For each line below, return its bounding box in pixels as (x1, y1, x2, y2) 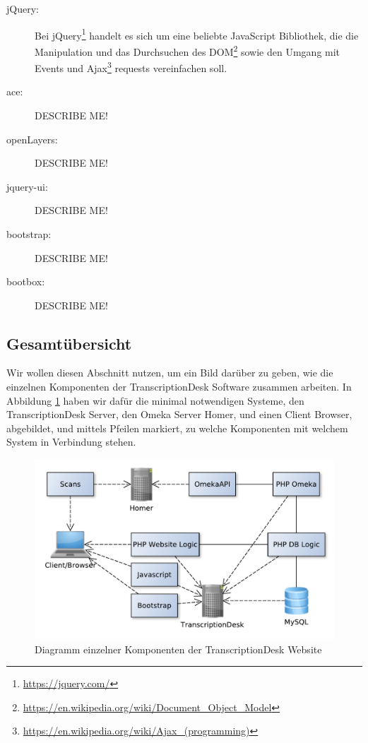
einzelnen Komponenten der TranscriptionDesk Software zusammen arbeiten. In (6, 379, 352, 394)
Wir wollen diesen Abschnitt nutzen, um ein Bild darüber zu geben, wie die (6, 365, 333, 380)
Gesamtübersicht (6, 332, 132, 354)
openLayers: (6, 131, 58, 146)
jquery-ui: (6, 179, 48, 194)
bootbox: (6, 274, 45, 289)
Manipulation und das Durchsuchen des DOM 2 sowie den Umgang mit (35, 42, 340, 59)
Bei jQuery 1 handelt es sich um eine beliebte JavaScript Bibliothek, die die (35, 25, 359, 42)
